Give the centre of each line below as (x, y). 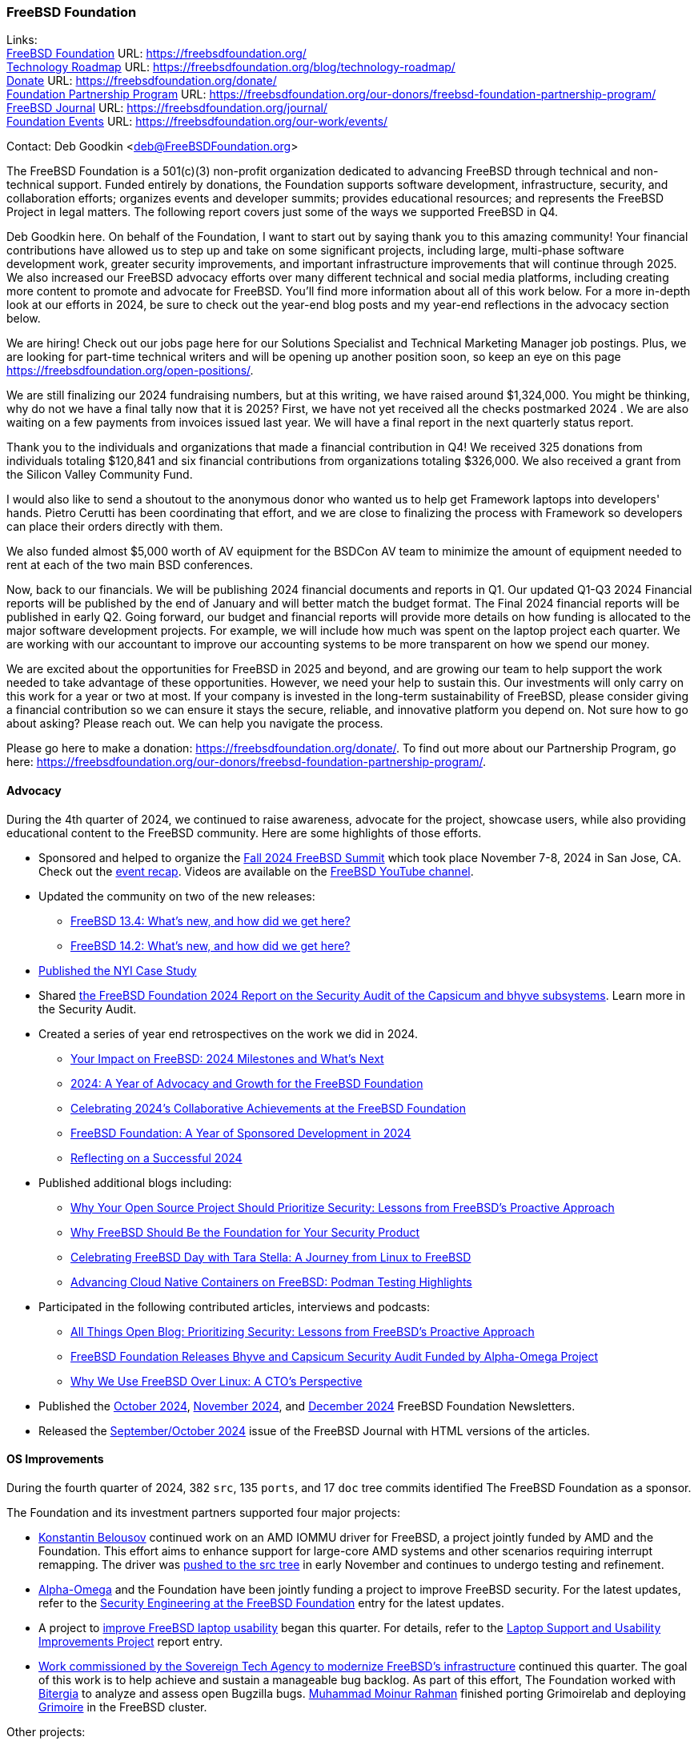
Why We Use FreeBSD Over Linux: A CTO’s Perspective (217, 1381)
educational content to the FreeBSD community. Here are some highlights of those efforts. (244, 832)
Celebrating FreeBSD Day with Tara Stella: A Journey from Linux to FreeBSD (271, 1257)
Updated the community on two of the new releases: (177, 896)
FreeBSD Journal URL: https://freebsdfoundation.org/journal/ (167, 108)
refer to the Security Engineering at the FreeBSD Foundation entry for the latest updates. (271, 1603)
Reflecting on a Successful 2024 (156, 1157)
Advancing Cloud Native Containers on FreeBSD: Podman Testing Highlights (271, 1282)
